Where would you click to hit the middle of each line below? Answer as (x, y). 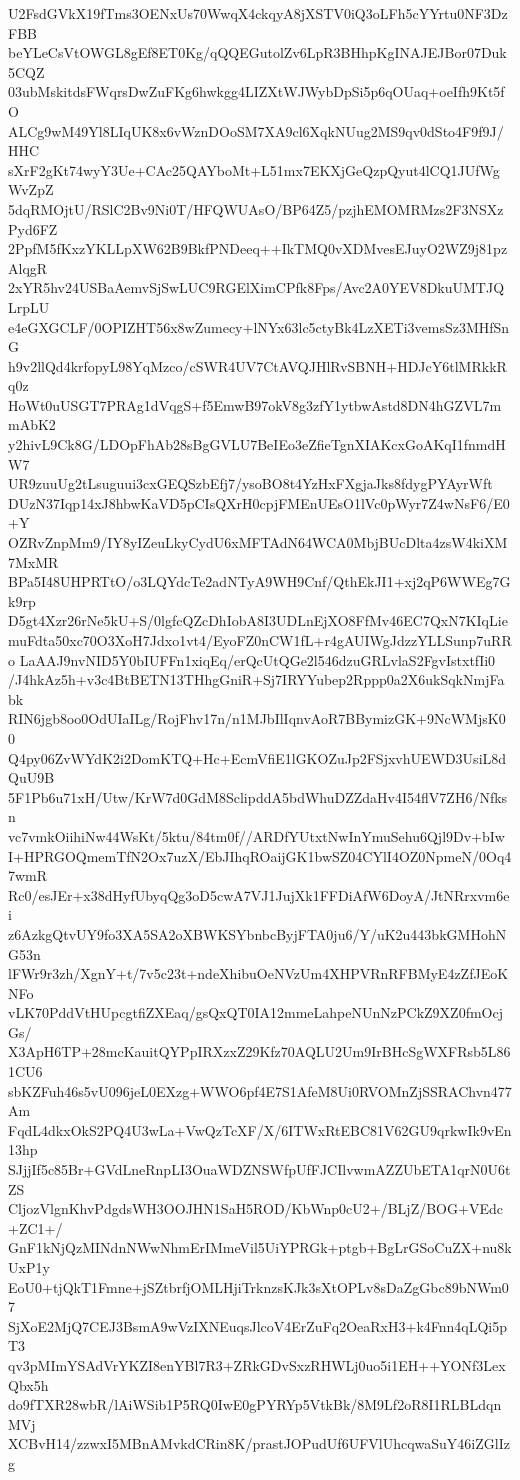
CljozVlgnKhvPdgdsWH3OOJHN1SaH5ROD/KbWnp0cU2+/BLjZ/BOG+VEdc (255, 1208)
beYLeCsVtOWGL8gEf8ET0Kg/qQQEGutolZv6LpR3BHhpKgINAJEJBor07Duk (257, 52)
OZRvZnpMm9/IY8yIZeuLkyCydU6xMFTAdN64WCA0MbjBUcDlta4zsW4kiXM (258, 542)
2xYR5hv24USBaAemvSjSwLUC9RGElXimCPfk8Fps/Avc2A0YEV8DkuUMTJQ (256, 287)
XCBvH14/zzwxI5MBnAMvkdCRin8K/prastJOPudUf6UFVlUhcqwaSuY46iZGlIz (259, 1443)
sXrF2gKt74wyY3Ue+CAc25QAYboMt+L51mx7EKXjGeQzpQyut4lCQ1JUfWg (254, 169)
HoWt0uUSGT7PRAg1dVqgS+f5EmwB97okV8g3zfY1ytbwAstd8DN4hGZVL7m (255, 404)
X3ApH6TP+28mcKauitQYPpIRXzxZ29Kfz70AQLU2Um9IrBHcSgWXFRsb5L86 (259, 1051)
